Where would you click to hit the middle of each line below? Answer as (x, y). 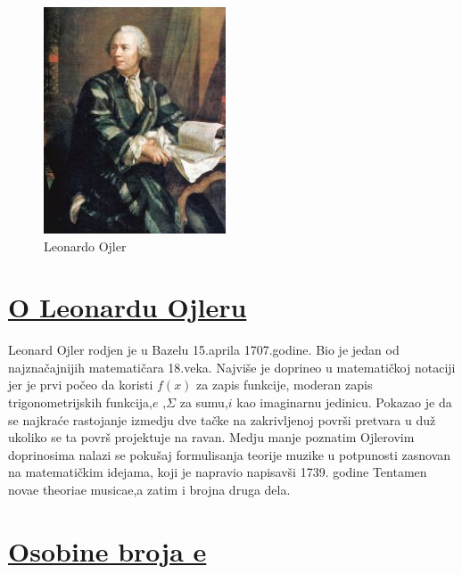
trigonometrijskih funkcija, (80, 402)
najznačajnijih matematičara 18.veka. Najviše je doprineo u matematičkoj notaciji (232, 367)
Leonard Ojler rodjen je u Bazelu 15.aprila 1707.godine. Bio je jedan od (204, 350)
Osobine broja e (107, 550)
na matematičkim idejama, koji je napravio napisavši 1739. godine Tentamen (218, 472)
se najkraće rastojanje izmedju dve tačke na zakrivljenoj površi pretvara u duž (222, 419)
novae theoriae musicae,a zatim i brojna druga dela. (149, 490)
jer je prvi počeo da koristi (81, 385)
